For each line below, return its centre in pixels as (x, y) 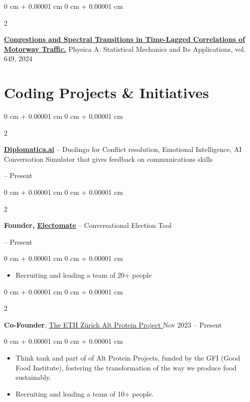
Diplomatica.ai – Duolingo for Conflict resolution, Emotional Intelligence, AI (123, 149)
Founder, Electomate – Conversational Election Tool (88, 225)
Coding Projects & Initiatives (107, 92)
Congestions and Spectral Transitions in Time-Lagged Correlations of (125, 39)
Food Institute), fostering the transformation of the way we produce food (126, 367)
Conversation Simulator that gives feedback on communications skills (108, 159)
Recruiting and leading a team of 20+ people (84, 275)
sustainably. (33, 377)
